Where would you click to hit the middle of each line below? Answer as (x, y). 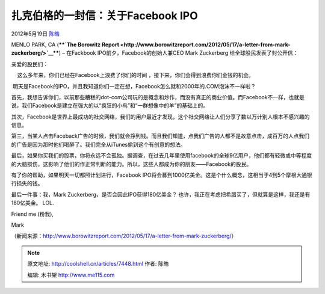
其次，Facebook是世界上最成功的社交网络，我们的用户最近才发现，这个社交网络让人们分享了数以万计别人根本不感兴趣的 (160, 117)
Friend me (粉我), (32, 214)
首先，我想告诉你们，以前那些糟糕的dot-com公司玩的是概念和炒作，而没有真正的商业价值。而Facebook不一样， (150, 97)
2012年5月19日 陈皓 (36, 34)
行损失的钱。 (27, 183)
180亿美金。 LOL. (32, 203)
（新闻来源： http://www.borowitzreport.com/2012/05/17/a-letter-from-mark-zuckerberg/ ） (124, 236)
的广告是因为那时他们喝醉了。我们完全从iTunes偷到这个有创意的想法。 (98, 144)
